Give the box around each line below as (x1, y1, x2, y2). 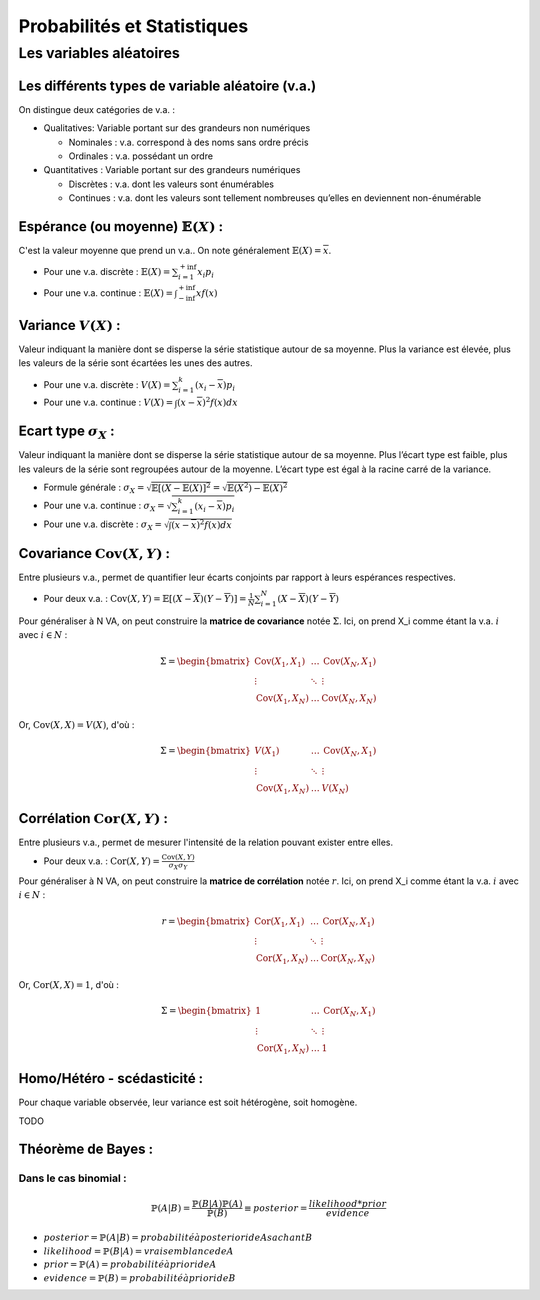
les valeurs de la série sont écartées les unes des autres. (18, 357, 253, 369)
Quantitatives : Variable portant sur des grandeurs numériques (43, 164, 301, 176)
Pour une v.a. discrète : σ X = (43, 518, 163, 533)
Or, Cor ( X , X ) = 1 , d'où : (18, 978, 120, 990)
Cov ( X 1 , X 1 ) (254, 655, 306, 669)
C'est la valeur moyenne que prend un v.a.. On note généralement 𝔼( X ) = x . (18, 244, 332, 256)
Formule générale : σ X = (43, 481, 145, 495)
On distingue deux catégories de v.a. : (18, 103, 175, 115)
